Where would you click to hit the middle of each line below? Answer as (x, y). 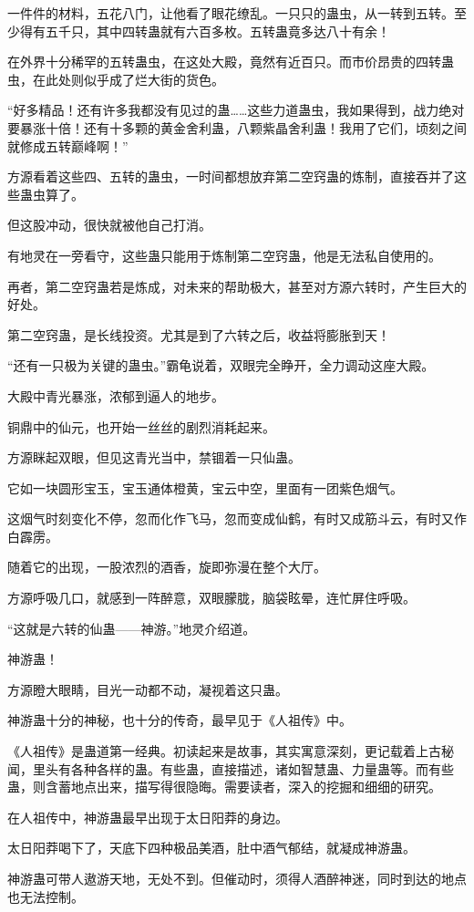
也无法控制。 (46, 896)
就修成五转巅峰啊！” (68, 145)
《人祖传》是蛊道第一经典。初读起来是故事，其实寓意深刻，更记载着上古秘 (231, 751)
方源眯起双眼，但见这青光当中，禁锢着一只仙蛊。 (154, 457)
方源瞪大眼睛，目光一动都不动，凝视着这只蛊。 (148, 689)
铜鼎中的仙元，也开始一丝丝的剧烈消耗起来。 (141, 426)
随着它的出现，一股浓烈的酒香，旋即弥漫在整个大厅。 (167, 567)
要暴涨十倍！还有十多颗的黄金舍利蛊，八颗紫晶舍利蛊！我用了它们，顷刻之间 (237, 127)
